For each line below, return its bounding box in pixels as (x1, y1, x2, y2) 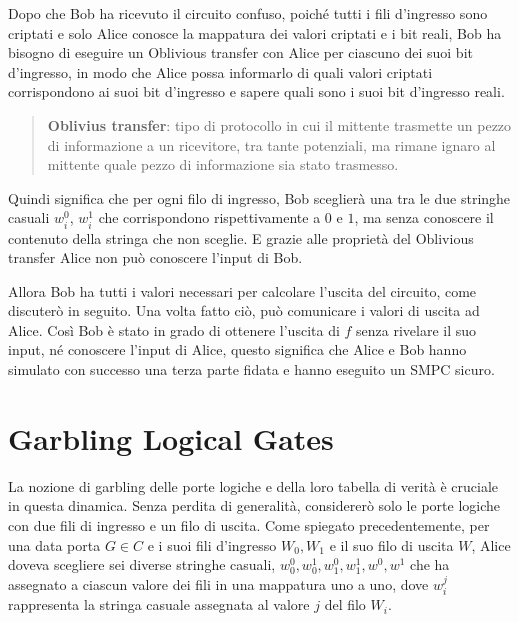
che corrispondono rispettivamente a (98, 207, 321, 228)
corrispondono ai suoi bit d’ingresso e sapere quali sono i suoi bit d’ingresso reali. (8, 81, 505, 102)
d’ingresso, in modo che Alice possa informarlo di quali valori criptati (8, 61, 433, 82)
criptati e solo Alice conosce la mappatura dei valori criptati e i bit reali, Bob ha (8, 22, 502, 43)
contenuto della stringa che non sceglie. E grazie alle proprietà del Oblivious (8, 227, 474, 248)
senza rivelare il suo (356, 319, 477, 340)
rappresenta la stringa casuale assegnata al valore (8, 594, 310, 615)
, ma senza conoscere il (354, 207, 494, 228)
